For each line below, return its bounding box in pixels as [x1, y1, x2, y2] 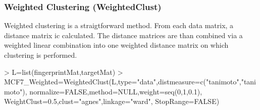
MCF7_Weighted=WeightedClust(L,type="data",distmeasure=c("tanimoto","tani [4, 76, 256, 87]
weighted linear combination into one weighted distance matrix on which [4, 40, 229, 50]
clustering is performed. [4, 50, 77, 60]
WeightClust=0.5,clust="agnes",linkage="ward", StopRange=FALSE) [4, 96, 220, 106]
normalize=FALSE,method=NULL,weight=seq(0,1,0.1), [29, 86, 202, 96]
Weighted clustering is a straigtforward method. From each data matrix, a [4, 20, 234, 31]
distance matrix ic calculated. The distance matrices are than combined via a [4, 30, 243, 40]
